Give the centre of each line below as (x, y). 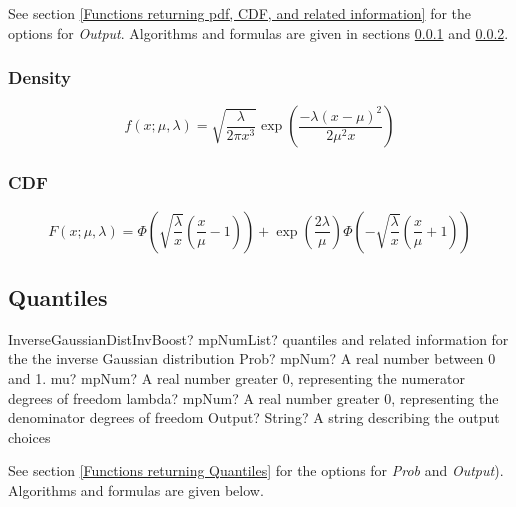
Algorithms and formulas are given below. (136, 489)
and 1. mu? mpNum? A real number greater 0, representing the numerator (236, 378)
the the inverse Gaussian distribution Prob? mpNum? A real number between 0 (252, 358)
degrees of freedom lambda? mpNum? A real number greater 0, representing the (253, 397)
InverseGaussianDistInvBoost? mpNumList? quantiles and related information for (258, 338)
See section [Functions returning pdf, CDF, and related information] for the (240, 13)
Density (39, 77)
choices (29, 436)
